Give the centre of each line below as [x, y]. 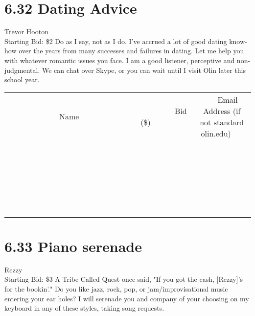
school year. [22, 79]
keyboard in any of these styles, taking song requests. [84, 308]
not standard [222, 122]
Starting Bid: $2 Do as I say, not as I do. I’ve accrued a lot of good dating [116, 41]
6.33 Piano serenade [73, 246]
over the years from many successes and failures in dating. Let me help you [131, 51]
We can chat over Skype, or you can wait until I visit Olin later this [144, 70]
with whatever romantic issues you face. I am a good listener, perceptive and [120, 60]
